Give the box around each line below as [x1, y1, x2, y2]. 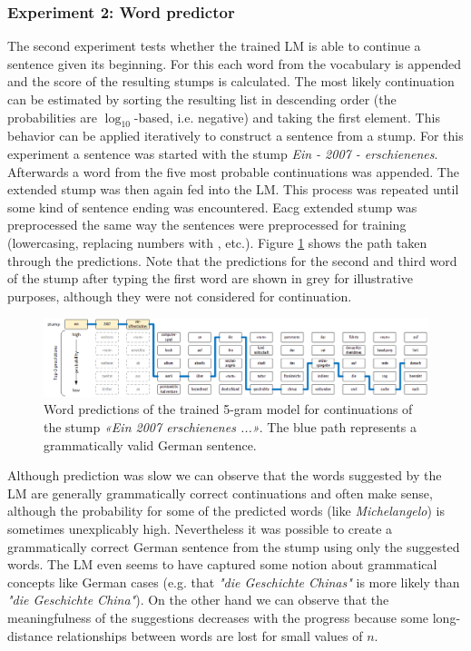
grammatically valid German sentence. [44, 435, 257, 454]
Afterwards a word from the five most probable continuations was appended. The [7, 162, 459, 181]
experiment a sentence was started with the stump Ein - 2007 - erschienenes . [7, 143, 438, 163]
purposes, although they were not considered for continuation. [7, 286, 352, 305]
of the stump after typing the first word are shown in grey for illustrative [7, 269, 414, 288]
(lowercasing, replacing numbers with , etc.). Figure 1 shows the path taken [7, 232, 427, 252]
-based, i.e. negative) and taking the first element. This [133, 107, 440, 126]
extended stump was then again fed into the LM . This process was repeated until [7, 180, 459, 199]
